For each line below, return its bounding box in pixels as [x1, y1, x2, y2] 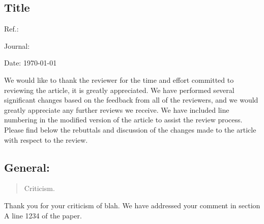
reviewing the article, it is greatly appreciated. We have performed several [4, 84, 234, 95]
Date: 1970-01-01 [4, 57, 57, 68]
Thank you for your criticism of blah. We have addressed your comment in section [4, 200, 260, 210]
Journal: [4, 40, 30, 51]
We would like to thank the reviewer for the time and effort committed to [4, 74, 234, 85]
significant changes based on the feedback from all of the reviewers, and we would [4, 94, 258, 105]
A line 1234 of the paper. [4, 210, 82, 220]
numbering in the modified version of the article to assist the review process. [4, 114, 243, 125]
